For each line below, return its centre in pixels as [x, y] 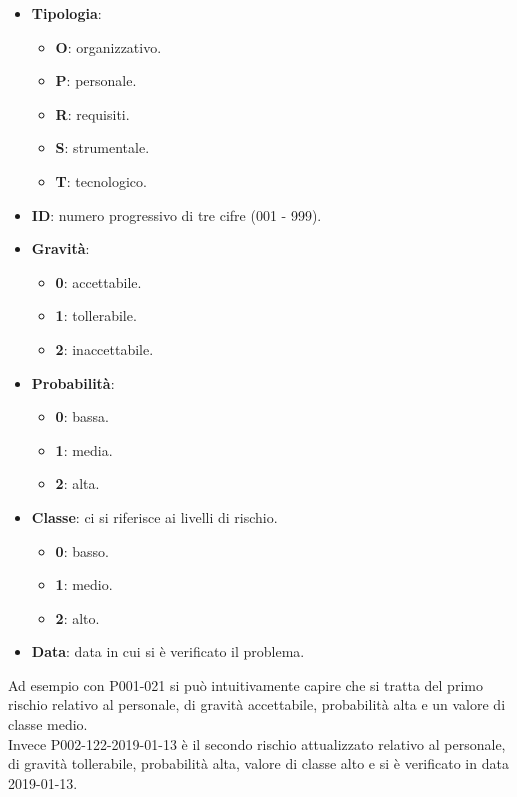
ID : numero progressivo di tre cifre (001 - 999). [176, 214]
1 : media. [84, 449]
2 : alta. [77, 483]
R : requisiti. [92, 113]
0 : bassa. [82, 416]
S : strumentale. [102, 147]
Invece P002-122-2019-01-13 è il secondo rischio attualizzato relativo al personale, [257, 743]
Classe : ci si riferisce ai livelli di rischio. [154, 516]
